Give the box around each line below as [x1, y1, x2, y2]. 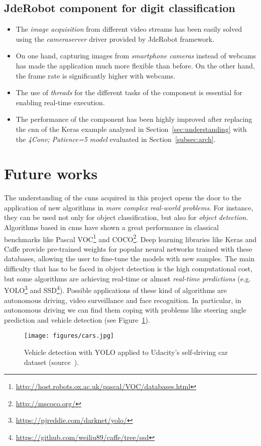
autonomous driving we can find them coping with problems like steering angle [4, 305, 246, 315]
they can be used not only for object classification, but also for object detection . [4, 212, 248, 222]
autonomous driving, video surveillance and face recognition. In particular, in [4, 294, 241, 305]
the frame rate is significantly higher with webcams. [16, 70, 176, 81]
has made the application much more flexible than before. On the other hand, [16, 60, 255, 70]
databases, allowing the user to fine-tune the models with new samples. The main [4, 253, 255, 264]
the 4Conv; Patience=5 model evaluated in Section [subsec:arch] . [16, 133, 216, 144]
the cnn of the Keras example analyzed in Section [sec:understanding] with [16, 123, 247, 134]
